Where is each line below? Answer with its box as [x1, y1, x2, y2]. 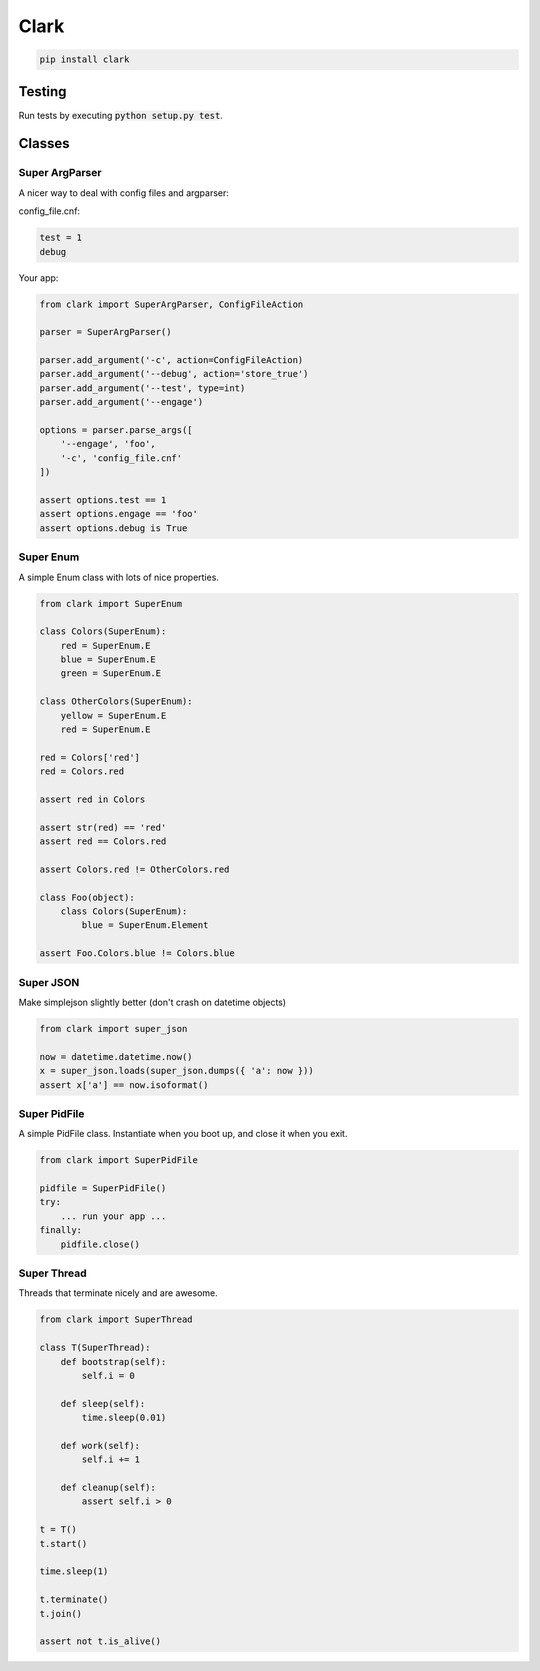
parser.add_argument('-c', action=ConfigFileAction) [39, 355, 304, 366]
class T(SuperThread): [39, 1342, 151, 1354]
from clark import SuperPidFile [39, 1155, 199, 1166]
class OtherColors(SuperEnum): [39, 696, 194, 707]
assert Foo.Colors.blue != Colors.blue [39, 948, 235, 959]
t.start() [39, 1538, 88, 1549]
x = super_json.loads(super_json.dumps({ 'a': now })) [39, 1065, 314, 1077]
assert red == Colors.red [39, 836, 167, 847]
